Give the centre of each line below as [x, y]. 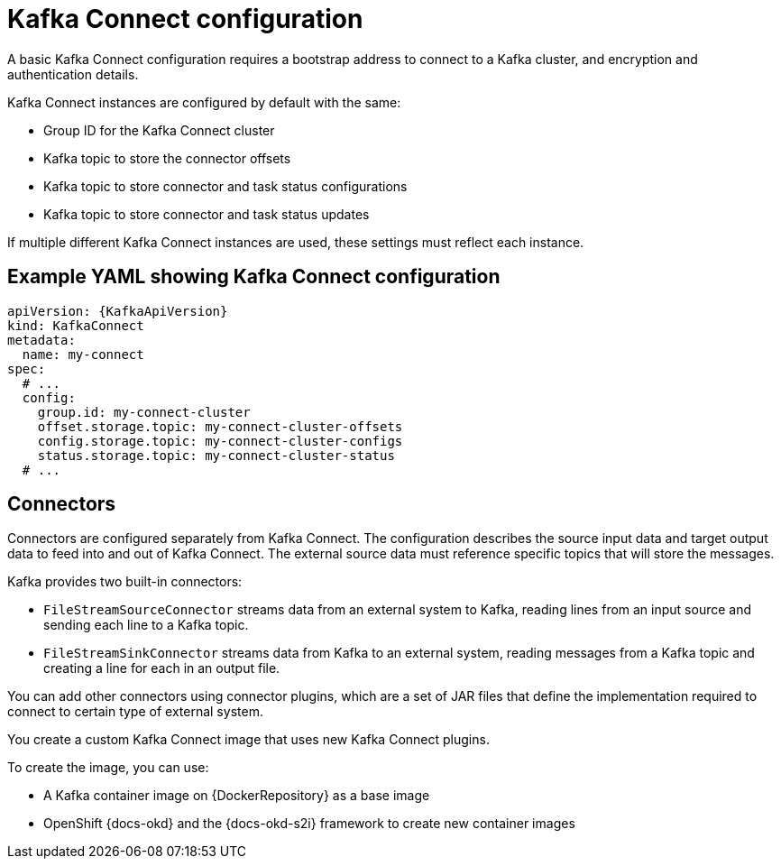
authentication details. [73, 74]
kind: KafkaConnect [76, 325]
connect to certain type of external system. [135, 712]
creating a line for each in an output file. [162, 668]
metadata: [41, 340]
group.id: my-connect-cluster [144, 412]
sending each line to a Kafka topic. [146, 625]
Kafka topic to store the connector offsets [167, 158]
